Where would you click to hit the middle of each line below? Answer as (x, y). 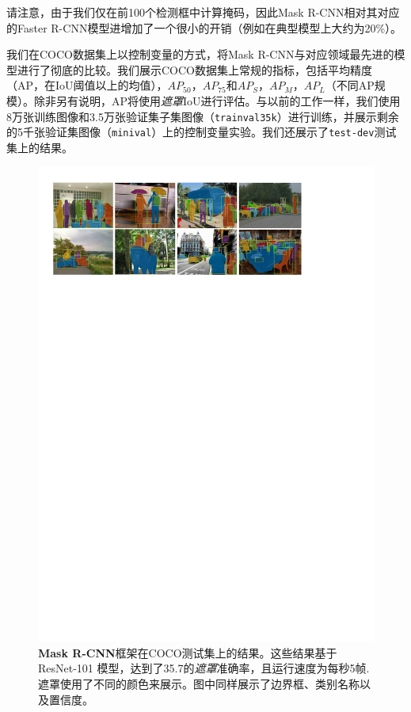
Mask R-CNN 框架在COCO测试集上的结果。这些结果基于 (188, 652)
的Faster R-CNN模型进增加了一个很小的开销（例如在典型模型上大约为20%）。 (204, 27)
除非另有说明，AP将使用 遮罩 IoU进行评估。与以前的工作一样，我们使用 (217, 100)
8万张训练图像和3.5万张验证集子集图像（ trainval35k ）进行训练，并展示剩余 (203, 116)
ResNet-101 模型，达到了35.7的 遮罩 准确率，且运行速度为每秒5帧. (204, 668)
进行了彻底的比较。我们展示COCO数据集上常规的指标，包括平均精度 (194, 69)
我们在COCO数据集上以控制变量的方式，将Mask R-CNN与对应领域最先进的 (200, 54)
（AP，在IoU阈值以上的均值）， (87, 85)
